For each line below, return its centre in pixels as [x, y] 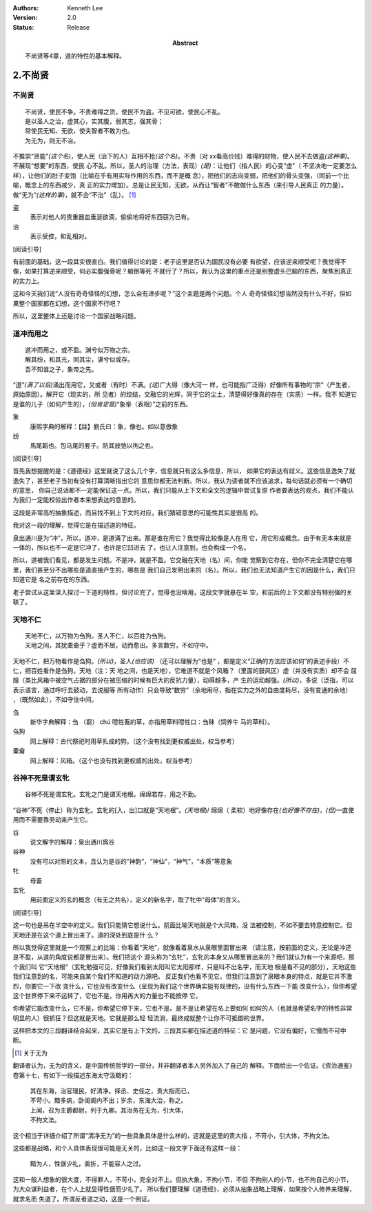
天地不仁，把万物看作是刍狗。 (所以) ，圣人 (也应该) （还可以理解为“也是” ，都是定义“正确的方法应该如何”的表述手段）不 [181, 661]
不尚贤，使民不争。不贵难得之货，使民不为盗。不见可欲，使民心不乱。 [124, 112]
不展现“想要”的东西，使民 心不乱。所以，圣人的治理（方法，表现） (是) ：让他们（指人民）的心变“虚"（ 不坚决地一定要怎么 [185, 166]
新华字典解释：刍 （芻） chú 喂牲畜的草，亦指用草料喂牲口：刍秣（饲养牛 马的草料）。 [152, 722]
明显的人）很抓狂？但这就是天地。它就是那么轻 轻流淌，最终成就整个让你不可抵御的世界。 [140, 1018]
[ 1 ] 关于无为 [31, 1053]
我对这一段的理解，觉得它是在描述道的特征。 [76, 525]
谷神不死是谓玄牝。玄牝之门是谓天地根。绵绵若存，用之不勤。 [112, 795]
